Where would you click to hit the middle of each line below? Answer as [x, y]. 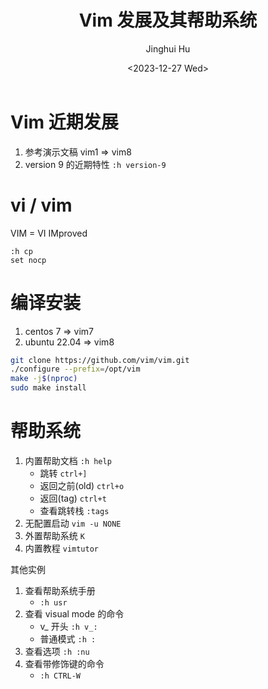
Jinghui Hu [168, 48]
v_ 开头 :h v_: [68, 626]
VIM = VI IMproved [49, 233]
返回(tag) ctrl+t [73, 498]
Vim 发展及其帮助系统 [168, 20]
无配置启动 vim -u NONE [73, 523]
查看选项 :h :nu [57, 651]
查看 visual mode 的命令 [74, 614]
